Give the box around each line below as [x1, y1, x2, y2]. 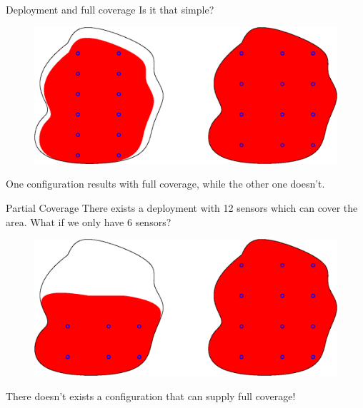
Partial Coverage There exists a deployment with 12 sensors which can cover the [6, 200, 358, 215]
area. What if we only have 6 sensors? [6, 214, 171, 229]
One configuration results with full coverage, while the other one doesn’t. [6, 176, 325, 191]
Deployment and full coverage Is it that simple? [6, 2, 214, 16]
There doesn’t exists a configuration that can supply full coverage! [6, 388, 296, 403]
